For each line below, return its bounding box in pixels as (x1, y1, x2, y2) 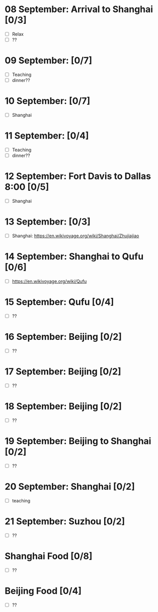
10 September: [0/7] (5, 95, 91, 107)
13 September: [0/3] (5, 216, 91, 228)
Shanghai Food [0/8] (5, 550, 93, 562)
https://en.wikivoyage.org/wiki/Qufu (12, 278, 87, 284)
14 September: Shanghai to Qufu (5, 251, 144, 263)
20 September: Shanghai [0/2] (5, 481, 135, 493)
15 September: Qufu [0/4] (5, 296, 114, 308)
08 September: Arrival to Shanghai (5, 4, 153, 15)
